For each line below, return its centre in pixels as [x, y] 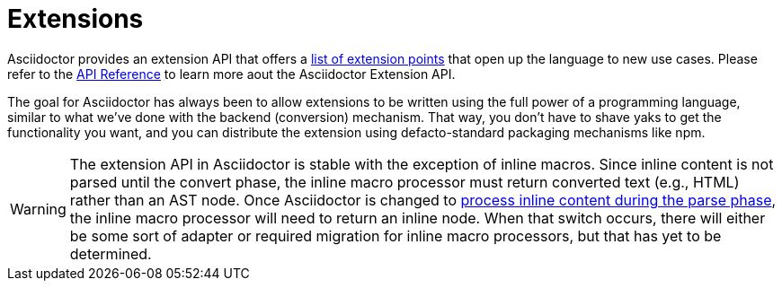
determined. [111, 253]
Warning [38, 209]
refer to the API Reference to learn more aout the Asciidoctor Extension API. [231, 74]
